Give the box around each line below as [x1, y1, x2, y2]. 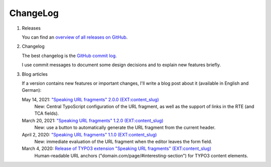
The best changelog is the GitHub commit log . [22, 53, 117, 59]
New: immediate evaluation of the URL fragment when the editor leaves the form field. [34, 138, 213, 145]
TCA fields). [34, 110, 59, 116]
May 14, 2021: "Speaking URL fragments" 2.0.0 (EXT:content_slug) [22, 96, 159, 102]
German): [22, 87, 42, 93]
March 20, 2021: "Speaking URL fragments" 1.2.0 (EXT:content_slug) [22, 117, 164, 123]
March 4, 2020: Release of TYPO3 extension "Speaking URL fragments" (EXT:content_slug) [22, 145, 212, 151]
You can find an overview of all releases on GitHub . [22, 34, 128, 40]
